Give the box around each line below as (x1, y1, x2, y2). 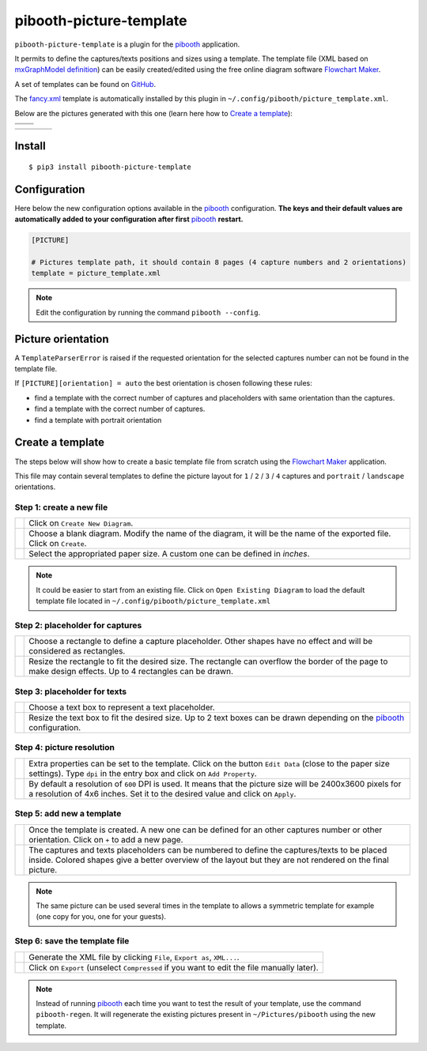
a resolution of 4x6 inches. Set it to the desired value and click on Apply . (28, 788, 297, 799)
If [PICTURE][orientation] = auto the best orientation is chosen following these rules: (14, 379, 312, 388)
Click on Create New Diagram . (28, 518, 134, 529)
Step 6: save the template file (14, 936, 130, 947)
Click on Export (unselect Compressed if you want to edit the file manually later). (28, 962, 319, 973)
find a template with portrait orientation (34, 415, 162, 424)
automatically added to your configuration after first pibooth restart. (14, 214, 244, 224)
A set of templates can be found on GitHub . (14, 79, 157, 89)
